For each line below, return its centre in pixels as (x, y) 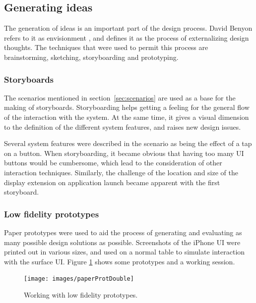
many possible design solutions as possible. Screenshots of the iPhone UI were (122, 242)
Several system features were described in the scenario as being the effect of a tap (128, 143)
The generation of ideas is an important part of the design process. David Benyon (128, 28)
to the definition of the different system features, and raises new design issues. (123, 126)
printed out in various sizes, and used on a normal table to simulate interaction (125, 252)
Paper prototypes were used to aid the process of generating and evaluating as (123, 232)
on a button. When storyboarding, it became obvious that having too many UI (124, 153)
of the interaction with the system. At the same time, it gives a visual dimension (127, 117)
